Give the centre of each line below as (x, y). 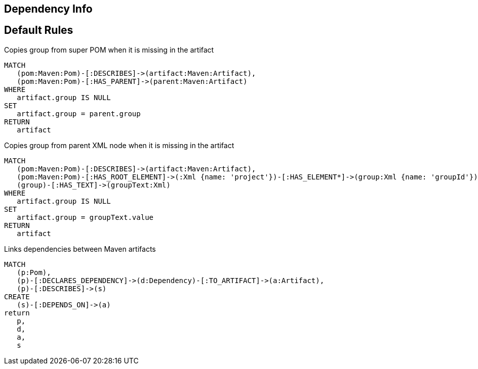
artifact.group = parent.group (79, 113)
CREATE (17, 296)
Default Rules (39, 30)
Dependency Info (48, 9)
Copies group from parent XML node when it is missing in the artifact (119, 145)
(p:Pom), (34, 272)
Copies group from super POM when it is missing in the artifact (109, 50)
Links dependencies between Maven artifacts (80, 249)
